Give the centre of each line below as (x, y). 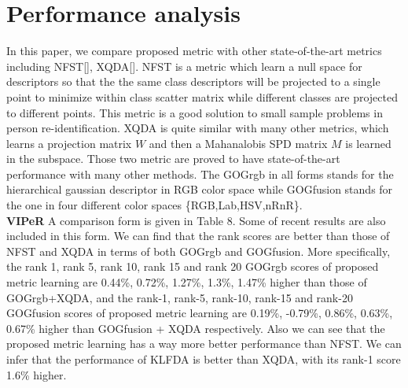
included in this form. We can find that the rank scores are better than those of (198, 236)
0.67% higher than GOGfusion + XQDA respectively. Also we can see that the (196, 328)
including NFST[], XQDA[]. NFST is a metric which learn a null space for (184, 66)
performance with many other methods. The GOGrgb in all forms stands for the (200, 174)
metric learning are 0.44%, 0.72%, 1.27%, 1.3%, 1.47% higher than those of (187, 282)
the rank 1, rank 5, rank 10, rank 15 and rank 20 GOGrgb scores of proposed (193, 266)
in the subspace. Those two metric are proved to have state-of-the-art (173, 159)
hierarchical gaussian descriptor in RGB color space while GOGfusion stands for (200, 189)
